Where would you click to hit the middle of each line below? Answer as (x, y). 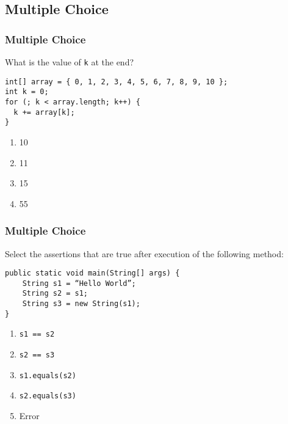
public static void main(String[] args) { (92, 273)
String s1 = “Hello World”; (79, 283)
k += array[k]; (44, 112)
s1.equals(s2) (48, 375)
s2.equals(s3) (48, 396)
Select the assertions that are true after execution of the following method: (144, 253)
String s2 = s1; (55, 294)
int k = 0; (27, 92)
